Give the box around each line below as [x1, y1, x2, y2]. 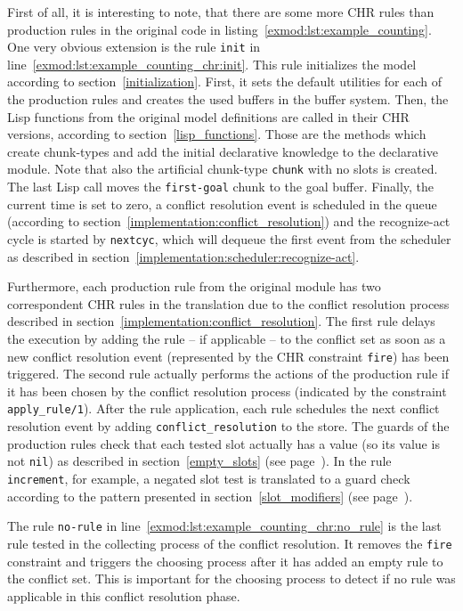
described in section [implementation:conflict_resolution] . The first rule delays [7, 312, 435, 330]
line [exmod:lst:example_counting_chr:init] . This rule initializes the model [7, 54, 417, 73]
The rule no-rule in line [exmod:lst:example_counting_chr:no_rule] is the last [7, 517, 442, 535]
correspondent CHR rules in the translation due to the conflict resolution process [7, 294, 450, 313]
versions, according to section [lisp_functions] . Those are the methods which [7, 125, 426, 143]
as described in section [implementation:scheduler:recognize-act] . [7, 247, 360, 265]
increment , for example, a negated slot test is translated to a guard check [7, 468, 410, 487]
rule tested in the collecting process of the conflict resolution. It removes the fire [7, 534, 452, 552]
